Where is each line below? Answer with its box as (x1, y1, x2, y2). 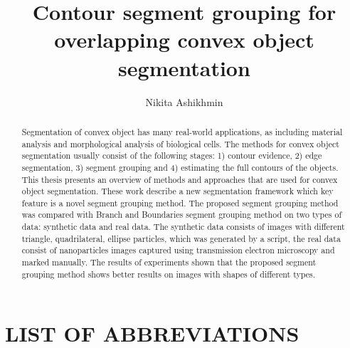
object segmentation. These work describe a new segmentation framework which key (21, 185, 334, 197)
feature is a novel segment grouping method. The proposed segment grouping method (21, 196, 339, 209)
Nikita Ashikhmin (145, 94, 223, 109)
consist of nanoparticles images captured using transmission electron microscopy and (21, 244, 335, 256)
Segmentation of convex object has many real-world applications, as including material (21, 125, 343, 137)
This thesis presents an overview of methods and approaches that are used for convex (21, 173, 338, 185)
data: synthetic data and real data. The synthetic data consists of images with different (21, 221, 345, 233)
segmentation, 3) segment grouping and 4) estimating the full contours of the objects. (21, 161, 339, 173)
